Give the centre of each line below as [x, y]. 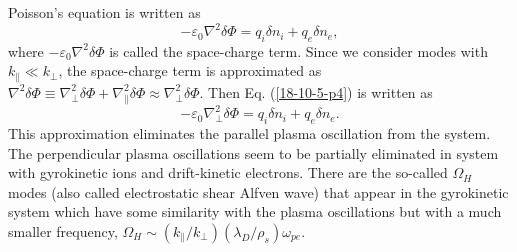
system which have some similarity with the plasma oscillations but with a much [255, 211]
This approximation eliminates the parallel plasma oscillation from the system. [249, 133]
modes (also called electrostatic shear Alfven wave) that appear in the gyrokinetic [258, 191]
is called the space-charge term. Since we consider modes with [298, 50]
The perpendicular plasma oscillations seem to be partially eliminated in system [253, 152]
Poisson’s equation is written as [104, 12]
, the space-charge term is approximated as [190, 70]
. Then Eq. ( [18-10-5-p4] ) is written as [316, 91]
